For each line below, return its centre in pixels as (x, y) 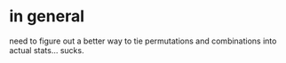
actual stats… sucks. (47, 50)
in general (47, 16)
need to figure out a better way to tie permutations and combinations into (143, 41)
